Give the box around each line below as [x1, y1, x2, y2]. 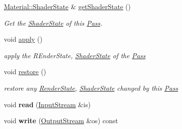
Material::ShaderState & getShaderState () [4, 1, 131, 11]
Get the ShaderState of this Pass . [4, 17, 103, 28]
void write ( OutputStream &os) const [4, 115, 118, 126]
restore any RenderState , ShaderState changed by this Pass [4, 82, 178, 93]
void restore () [4, 66, 46, 77]
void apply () [4, 34, 43, 44]
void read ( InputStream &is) [4, 99, 91, 109]
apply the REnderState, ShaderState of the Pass [4, 50, 146, 60]
